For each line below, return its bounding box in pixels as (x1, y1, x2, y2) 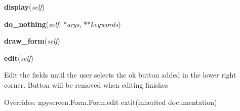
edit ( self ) (4, 52, 34, 63)
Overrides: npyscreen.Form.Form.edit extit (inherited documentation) (4, 96, 217, 107)
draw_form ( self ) (4, 35, 60, 46)
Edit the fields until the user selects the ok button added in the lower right (4, 69, 236, 80)
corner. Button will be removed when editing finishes (4, 79, 168, 90)
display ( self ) (4, 2, 45, 12)
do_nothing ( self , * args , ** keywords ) (4, 18, 121, 29)
